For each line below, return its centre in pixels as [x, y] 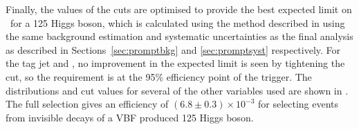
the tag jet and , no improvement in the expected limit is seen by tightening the [175, 63]
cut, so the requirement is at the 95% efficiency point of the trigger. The [159, 76]
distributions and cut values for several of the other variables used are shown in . [177, 90]
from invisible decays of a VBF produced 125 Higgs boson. [130, 117]
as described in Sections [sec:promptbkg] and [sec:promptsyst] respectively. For [173, 49]
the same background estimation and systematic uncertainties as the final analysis [179, 36]
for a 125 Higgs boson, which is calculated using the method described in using [177, 22]
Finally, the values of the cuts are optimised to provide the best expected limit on [179, 9]
